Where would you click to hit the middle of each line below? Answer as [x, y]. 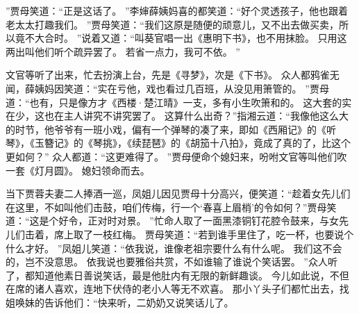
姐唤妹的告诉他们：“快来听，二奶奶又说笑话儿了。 [120, 302]
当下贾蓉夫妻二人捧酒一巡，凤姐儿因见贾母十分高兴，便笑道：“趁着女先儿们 [178, 193]
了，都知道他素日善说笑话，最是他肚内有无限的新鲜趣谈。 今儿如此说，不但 [177, 275]
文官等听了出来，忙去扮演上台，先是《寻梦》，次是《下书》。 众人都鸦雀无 [173, 75]
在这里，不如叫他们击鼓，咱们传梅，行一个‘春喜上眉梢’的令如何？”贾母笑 [171, 207]
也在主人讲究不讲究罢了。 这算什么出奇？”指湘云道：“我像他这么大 [196, 116]
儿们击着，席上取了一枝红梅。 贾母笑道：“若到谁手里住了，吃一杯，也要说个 [180, 234]
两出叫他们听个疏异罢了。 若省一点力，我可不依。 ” [123, 51]
